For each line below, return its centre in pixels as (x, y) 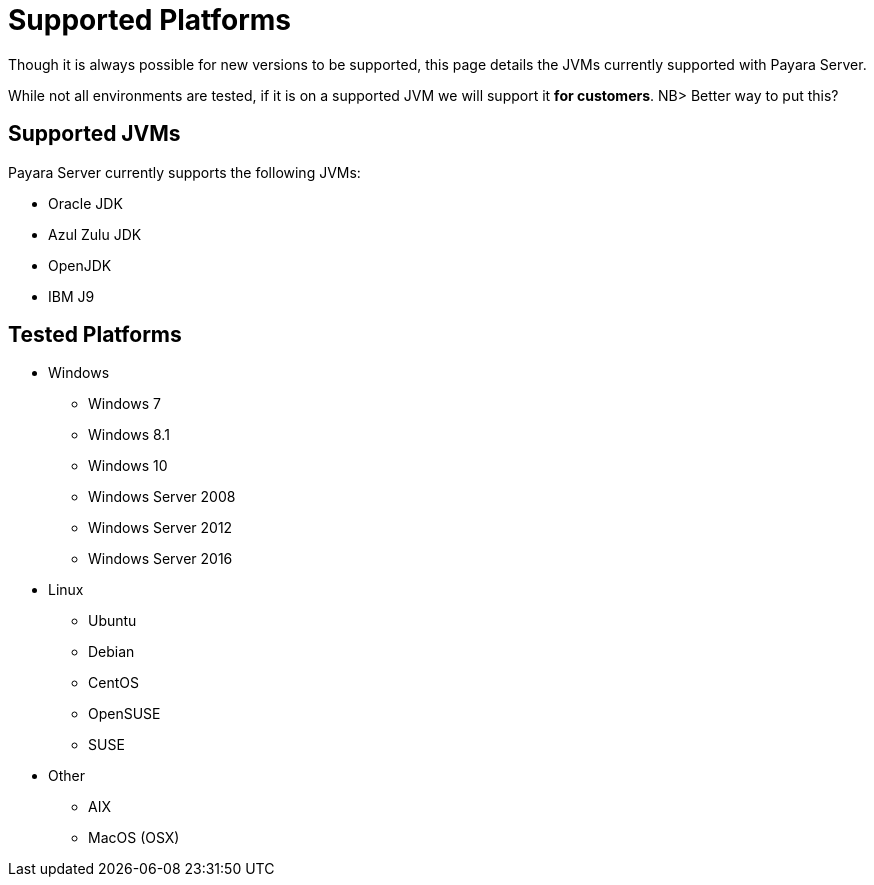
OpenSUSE (124, 714)
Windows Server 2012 (160, 528)
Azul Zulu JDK (95, 234)
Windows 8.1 (129, 435)
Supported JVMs (94, 134)
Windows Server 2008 (162, 497)
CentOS (113, 683)
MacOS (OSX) (134, 838)
